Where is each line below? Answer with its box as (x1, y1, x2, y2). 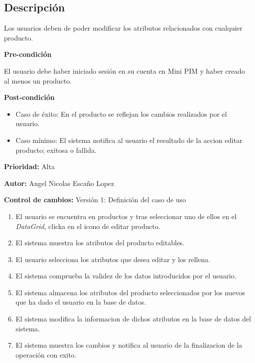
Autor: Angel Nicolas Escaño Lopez (4, 178, 114, 188)
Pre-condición (4, 49, 52, 59)
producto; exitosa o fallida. (15, 144, 97, 155)
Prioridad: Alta (4, 161, 55, 172)
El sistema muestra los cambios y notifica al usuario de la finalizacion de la (15, 340, 242, 350)
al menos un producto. (4, 75, 72, 86)
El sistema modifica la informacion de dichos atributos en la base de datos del (15, 314, 251, 324)
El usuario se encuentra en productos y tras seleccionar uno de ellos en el (15, 211, 237, 221)
